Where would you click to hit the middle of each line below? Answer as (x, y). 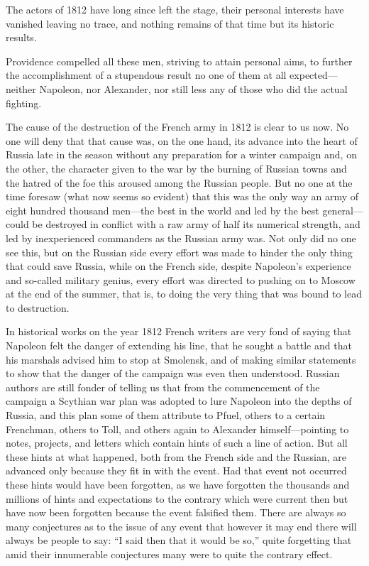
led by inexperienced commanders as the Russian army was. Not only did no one (181, 238)
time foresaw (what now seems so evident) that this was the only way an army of (182, 196)
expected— (314, 75)
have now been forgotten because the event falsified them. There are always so (176, 512)
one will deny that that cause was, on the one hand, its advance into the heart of (182, 140)
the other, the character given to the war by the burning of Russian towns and (176, 168)
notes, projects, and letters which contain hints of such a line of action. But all (177, 443)
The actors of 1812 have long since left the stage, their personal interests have (175, 9)
